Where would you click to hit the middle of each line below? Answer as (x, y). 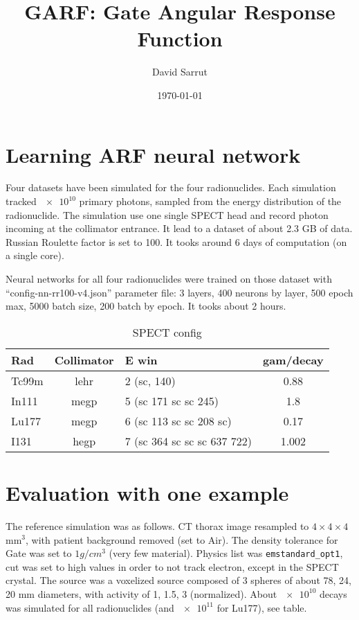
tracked (21, 201)
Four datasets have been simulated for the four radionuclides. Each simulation (171, 187)
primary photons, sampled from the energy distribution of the (210, 201)
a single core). (35, 255)
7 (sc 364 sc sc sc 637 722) (188, 441)
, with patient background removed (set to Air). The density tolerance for (182, 539)
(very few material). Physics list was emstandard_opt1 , (226, 553)
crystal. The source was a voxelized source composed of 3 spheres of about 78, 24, (178, 580)
